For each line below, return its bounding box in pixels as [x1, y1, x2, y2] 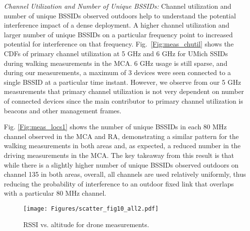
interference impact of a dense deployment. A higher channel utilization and [4, 20, 230, 30]
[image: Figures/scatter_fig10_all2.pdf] [23, 205, 159, 212]
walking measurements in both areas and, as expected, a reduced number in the [4, 140, 241, 151]
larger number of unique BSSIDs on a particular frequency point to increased [4, 29, 233, 39]
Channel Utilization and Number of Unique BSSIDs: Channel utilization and [4, 1, 232, 11]
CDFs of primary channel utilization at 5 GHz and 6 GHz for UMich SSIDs [4, 48, 228, 58]
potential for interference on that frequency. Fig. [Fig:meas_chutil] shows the [4, 39, 234, 49]
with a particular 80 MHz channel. [4, 188, 107, 198]
